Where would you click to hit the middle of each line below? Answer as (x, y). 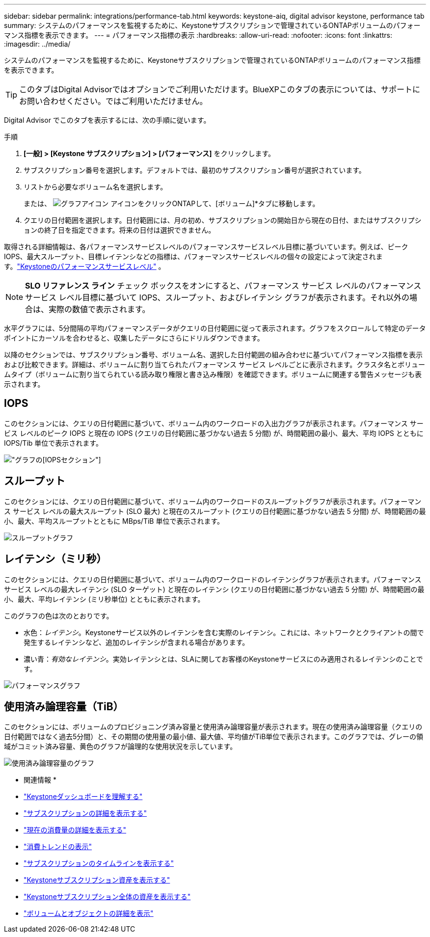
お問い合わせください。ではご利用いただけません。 (113, 101)
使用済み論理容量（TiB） (64, 706)
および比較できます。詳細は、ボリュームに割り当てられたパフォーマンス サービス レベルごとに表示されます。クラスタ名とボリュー (215, 364)
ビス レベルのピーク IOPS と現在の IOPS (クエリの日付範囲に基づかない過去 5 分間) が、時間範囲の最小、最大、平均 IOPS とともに (214, 433)
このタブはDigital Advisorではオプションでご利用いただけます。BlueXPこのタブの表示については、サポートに (220, 89)
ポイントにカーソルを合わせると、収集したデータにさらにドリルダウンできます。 (134, 338)
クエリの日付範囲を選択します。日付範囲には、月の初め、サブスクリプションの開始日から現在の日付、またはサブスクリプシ (223, 220)
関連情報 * (40, 780)
